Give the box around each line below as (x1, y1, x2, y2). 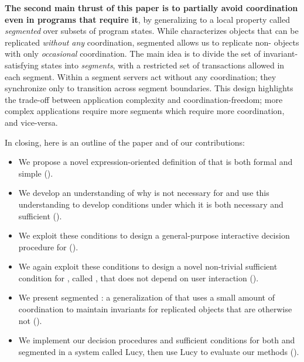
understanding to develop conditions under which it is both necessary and (18, 198, 283, 210)
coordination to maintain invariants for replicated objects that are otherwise (18, 303, 292, 315)
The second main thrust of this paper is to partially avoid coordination (5, 2, 298, 13)
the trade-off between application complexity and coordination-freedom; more (5, 93, 283, 105)
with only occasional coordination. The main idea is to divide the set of (5, 47, 261, 60)
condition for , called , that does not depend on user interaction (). (18, 271, 259, 284)
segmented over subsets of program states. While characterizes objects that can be (5, 25, 299, 37)
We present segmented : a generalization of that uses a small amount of (18, 291, 275, 304)
